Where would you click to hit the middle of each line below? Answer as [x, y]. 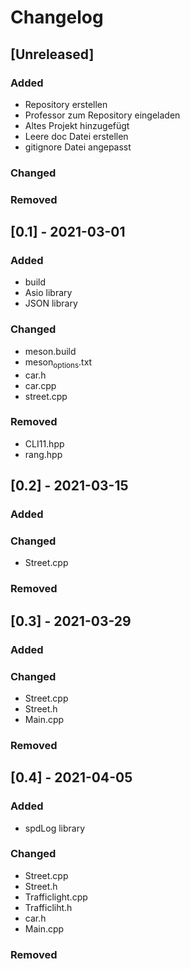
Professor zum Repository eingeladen [102, 115]
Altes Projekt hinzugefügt [77, 125]
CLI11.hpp [44, 443]
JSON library [51, 303]
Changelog [57, 17]
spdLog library [55, 828]
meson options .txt [58, 363]
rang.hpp [43, 454]
